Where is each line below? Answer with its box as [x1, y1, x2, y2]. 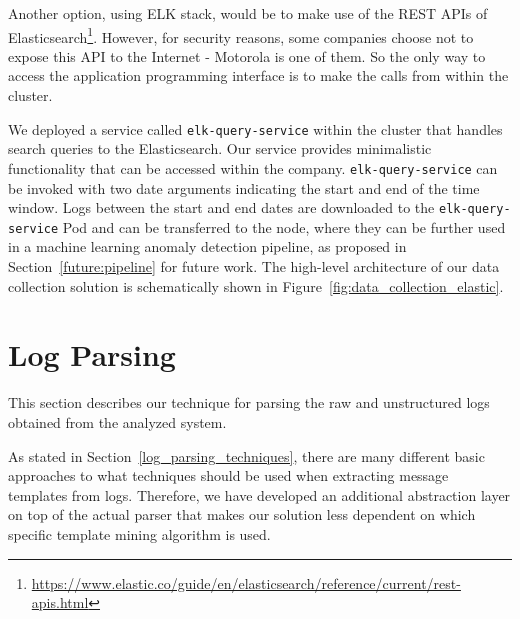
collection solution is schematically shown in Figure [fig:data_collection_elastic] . [8, 275, 504, 296]
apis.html [31, 592, 89, 613]
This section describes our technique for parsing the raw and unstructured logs [8, 392, 490, 413]
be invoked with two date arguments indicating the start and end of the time [8, 177, 480, 198]
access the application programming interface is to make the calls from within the [8, 65, 509, 86]
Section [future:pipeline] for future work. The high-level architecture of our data [8, 256, 500, 277]
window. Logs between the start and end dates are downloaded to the [8, 197, 435, 218]
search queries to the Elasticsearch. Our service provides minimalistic [8, 138, 432, 159]
